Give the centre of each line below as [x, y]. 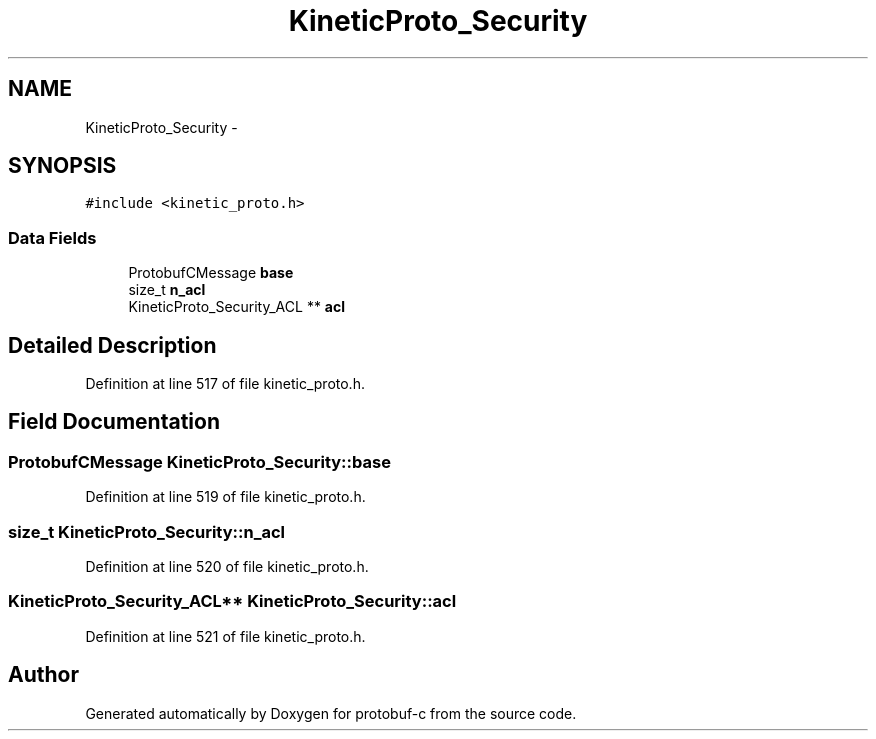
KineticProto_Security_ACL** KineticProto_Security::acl [232, 601]
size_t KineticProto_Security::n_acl [146, 531]
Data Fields [52, 237]
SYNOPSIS [62, 166]
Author [43, 675]
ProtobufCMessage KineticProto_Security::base [199, 461]
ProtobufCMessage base [211, 273]
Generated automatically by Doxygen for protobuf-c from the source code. [331, 713]
